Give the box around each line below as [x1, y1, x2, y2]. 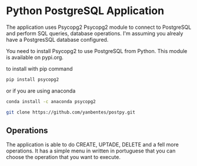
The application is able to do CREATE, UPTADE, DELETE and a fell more [6, 141, 179, 148]
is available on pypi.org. [6, 54, 64, 61]
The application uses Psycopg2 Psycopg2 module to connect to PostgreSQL [6, 24, 192, 31]
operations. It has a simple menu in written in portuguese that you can [6, 147, 176, 154]
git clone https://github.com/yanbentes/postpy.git [6, 109, 135, 115]
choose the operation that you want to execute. [6, 154, 121, 161]
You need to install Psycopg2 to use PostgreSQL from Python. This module [6, 47, 188, 54]
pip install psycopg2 [6, 77, 59, 82]
